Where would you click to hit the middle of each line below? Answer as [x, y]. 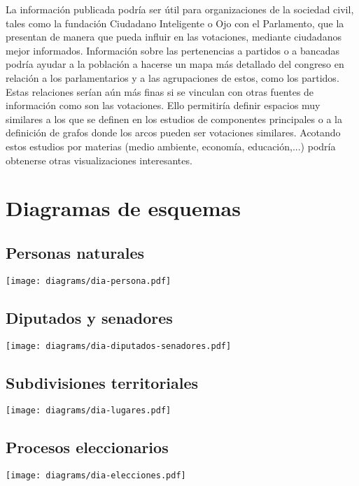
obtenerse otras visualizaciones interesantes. [99, 160]
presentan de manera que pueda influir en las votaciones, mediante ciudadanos [174, 37]
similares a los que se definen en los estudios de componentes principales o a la [174, 119]
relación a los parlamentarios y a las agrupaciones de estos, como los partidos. [173, 77]
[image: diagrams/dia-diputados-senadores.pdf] [119, 346]
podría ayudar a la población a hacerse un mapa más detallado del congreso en [175, 64]
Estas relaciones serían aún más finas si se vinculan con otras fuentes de [160, 91]
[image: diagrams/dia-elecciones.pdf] [96, 476]
